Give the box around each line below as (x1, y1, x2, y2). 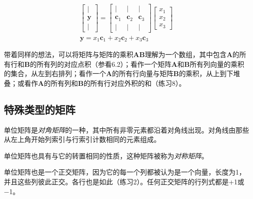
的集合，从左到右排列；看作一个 (4, 68, 106, 79)
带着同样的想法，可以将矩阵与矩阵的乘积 (4, 49, 133, 60)
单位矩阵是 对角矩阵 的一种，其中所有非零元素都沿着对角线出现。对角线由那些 (4, 124, 249, 135)
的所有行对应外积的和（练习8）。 (83, 78, 186, 88)
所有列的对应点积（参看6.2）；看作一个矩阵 (36, 59, 172, 69)
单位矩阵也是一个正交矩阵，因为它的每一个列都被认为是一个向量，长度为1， (4, 167, 246, 177)
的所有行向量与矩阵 (112, 68, 174, 79)
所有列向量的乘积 (189, 59, 244, 69)
